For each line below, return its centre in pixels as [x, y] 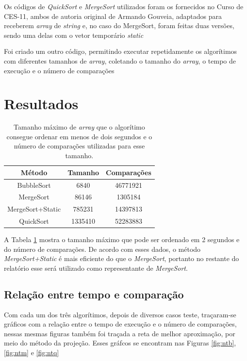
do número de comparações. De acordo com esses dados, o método [102, 249]
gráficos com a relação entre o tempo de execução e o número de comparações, [120, 324]
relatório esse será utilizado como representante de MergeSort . [96, 268]
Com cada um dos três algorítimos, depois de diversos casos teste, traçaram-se [120, 314]
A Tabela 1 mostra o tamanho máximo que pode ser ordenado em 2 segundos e [122, 239]
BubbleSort [34, 185]
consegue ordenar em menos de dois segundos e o [79, 136]
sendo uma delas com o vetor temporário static [74, 35]
